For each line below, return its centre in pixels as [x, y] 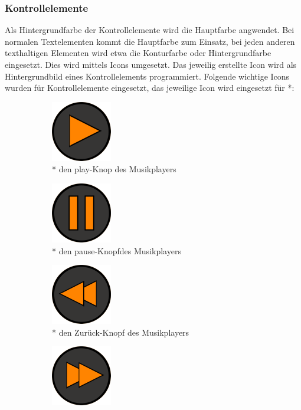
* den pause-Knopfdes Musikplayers [117, 250]
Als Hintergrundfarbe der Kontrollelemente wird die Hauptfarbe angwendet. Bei [150, 30]
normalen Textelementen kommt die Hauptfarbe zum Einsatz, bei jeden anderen [150, 41]
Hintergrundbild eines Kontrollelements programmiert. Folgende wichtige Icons [147, 76]
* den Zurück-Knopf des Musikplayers [121, 332]
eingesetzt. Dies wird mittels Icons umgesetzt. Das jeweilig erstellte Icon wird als [151, 64]
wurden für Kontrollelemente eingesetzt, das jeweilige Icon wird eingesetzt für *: [150, 88]
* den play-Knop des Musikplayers [114, 169]
